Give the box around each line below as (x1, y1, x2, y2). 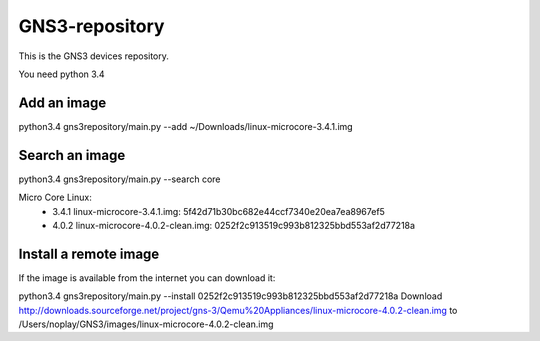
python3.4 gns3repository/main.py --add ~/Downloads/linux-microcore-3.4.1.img (18, 120, 354, 132)
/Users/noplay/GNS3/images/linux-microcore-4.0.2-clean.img (18, 318, 274, 330)
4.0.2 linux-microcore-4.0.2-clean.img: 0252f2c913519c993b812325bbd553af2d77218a (52, 219, 415, 231)
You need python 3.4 (18, 68, 105, 80)
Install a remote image (18, 245, 160, 262)
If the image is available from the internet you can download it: (18, 271, 276, 284)
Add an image (18, 94, 107, 111)
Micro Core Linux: (18, 191, 92, 204)
